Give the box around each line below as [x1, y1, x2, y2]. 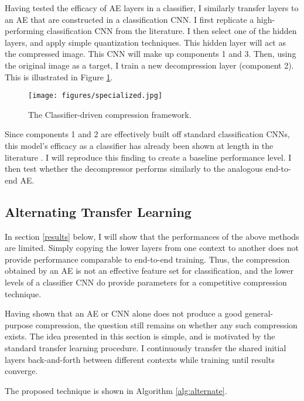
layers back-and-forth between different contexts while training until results [5, 353, 275, 365]
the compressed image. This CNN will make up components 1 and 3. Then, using [5, 47, 296, 60]
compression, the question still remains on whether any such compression [35, 318, 298, 331]
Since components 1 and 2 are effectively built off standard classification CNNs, [5, 128, 290, 140]
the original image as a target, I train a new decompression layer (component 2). [5, 59, 294, 71]
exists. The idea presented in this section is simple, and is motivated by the [5, 330, 275, 342]
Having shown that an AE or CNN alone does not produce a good [5, 307, 242, 320]
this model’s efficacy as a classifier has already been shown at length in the [5, 140, 274, 151]
